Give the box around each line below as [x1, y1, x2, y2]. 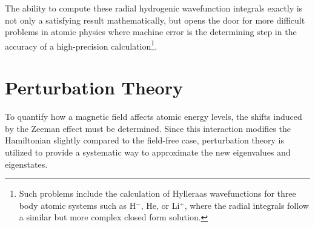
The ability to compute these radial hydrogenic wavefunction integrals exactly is [5, 2, 303, 14]
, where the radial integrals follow [184, 199, 309, 211]
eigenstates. [5, 157, 48, 170]
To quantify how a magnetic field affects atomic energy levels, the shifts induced [5, 110, 302, 123]
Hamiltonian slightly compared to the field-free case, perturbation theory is [5, 134, 284, 146]
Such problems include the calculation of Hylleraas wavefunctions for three [19, 187, 296, 200]
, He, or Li [141, 199, 180, 211]
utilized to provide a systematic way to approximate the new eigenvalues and [5, 145, 291, 158]
